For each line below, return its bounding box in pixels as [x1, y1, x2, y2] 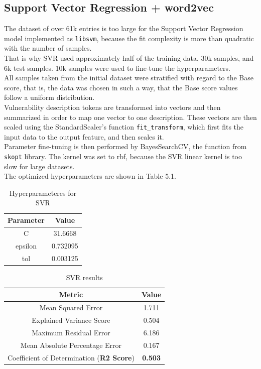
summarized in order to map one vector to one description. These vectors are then [4, 111, 257, 122]
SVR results [66, 272, 103, 282]
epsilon [15, 240, 37, 251]
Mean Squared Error [39, 302, 103, 313]
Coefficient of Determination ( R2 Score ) [8, 352, 135, 362]
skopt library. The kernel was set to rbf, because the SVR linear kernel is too [4, 151, 242, 162]
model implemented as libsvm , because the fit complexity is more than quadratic [4, 33, 254, 43]
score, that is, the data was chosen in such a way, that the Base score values [4, 82, 238, 92]
